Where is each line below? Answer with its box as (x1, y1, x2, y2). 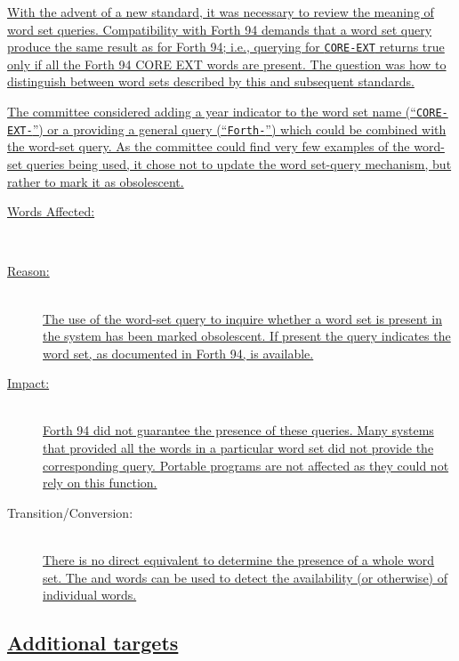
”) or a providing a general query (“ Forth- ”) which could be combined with (32, 119, 447, 138)
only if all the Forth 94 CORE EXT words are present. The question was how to (7, 54, 447, 73)
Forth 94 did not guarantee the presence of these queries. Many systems (43, 421, 434, 439)
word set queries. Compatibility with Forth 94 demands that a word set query (7, 20, 432, 38)
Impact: (7, 374, 50, 392)
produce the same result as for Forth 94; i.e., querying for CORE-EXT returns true (7, 37, 445, 56)
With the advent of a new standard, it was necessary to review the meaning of (7, 3, 434, 20)
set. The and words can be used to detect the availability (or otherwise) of (43, 568, 447, 586)
